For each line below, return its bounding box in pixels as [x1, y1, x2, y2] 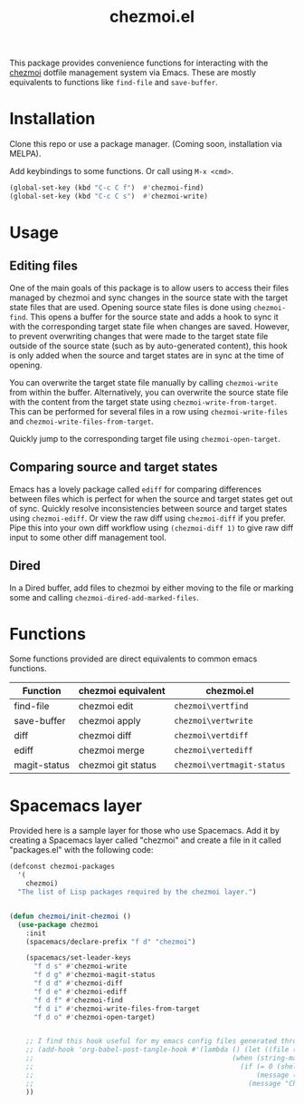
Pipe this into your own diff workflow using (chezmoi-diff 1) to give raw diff [9, 522, 294, 532]
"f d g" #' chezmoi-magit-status [33, 971, 156, 980]
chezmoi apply [78, 715, 142, 728]
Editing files [9, 259, 79, 274]
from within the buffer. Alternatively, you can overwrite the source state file [9, 386, 289, 397]
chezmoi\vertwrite [174, 716, 253, 727]
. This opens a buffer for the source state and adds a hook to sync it [25, 311, 279, 322]
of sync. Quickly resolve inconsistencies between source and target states [9, 503, 288, 513]
